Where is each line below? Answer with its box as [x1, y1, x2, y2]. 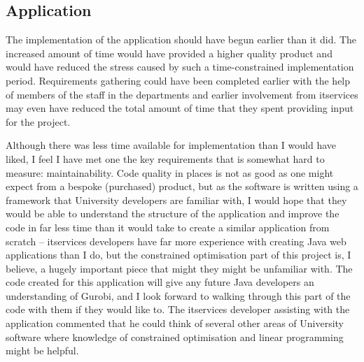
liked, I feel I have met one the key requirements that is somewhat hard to [6, 151, 325, 166]
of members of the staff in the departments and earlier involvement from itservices [6, 87, 358, 101]
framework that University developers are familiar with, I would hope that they [6, 192, 347, 207]
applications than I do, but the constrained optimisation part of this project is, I [6, 247, 351, 262]
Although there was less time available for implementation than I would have [6, 138, 337, 152]
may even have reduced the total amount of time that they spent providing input [6, 101, 354, 115]
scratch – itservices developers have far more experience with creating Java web [6, 233, 346, 248]
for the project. [6, 114, 71, 129]
